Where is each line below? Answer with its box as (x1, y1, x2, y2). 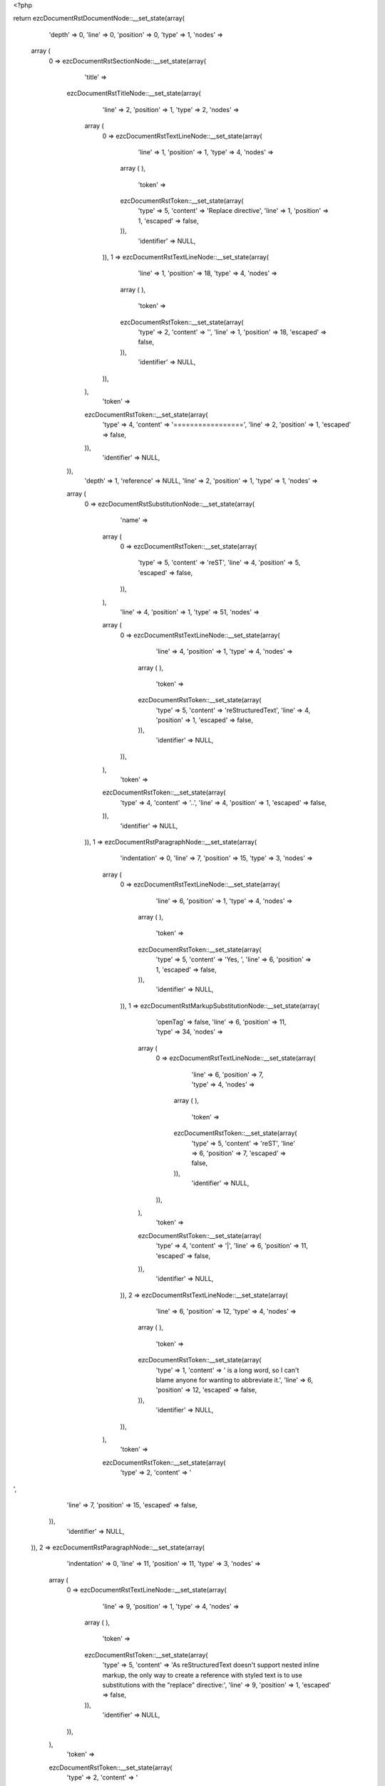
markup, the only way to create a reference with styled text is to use (102, 1670, 302, 1679)
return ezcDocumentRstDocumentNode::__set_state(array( (13, 14, 185, 23)
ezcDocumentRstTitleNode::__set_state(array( (66, 89, 201, 98)
